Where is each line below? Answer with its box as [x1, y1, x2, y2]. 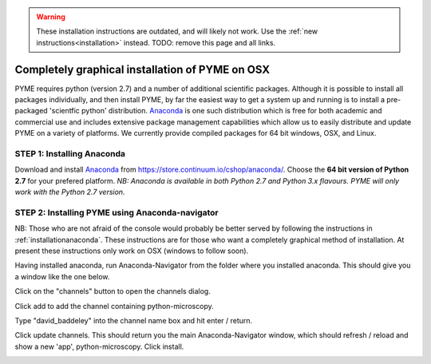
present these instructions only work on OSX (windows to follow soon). [14, 246, 249, 255]
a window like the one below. [14, 271, 110, 281]
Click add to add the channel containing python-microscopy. [14, 301, 215, 311]
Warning [36, 12, 65, 22]
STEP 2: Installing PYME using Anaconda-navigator [14, 207, 219, 218]
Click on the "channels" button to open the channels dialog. [14, 287, 211, 296]
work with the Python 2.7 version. [14, 188, 125, 197]
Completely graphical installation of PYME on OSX [14, 62, 271, 76]
